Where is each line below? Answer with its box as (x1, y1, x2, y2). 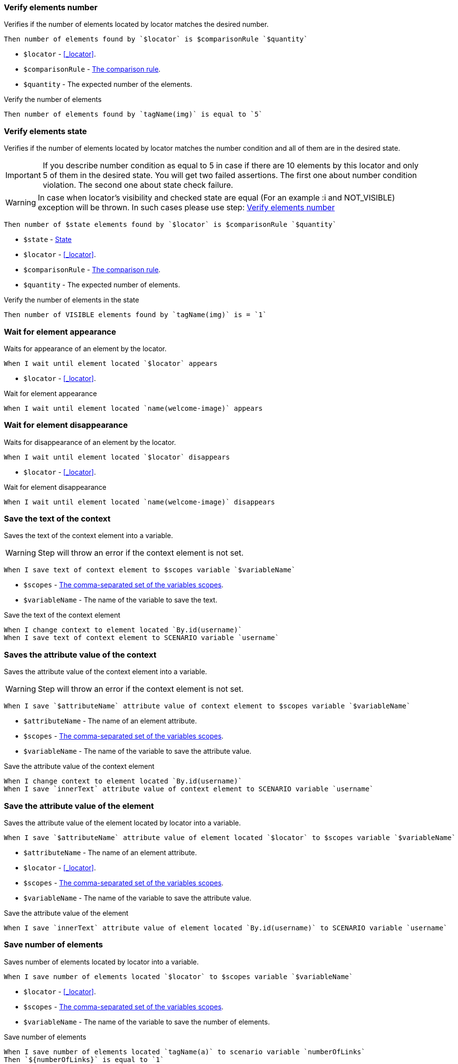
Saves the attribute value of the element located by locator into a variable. (4, 818, 241, 827)
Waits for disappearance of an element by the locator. (4, 438, 176, 446)
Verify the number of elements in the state (4, 296, 139, 304)
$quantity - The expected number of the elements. (23, 80, 192, 89)
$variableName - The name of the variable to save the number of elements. (23, 1017, 270, 1026)
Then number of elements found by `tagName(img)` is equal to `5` (4, 110, 263, 119)
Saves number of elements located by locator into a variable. (4, 957, 199, 966)
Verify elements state (4, 126, 87, 136)
